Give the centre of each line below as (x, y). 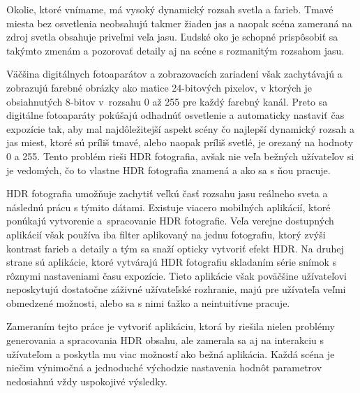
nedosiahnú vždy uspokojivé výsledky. (87, 381)
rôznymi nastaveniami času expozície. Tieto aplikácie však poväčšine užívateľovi (177, 275)
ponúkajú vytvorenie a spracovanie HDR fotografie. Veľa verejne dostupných (170, 221)
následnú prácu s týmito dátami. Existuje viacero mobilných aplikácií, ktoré (168, 207)
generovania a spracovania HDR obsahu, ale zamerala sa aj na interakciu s (165, 340)
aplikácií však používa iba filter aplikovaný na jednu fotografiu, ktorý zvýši (166, 234)
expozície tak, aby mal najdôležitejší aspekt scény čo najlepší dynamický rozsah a (180, 128)
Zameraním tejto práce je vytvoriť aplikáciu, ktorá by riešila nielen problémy (171, 326)
